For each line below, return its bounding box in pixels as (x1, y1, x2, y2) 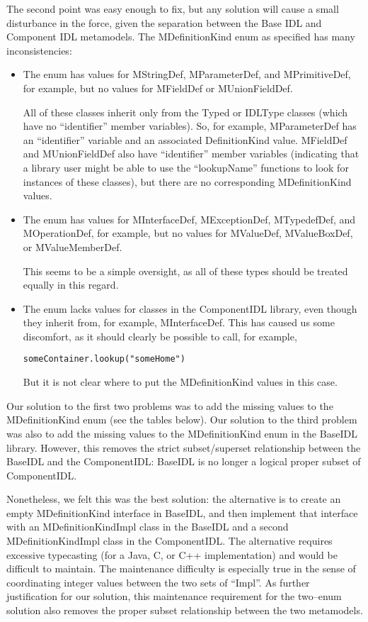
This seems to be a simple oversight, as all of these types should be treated (23, 263, 348, 278)
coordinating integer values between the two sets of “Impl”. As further (6, 574, 310, 589)
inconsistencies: (6, 43, 72, 57)
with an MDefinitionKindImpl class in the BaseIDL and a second (6, 519, 289, 534)
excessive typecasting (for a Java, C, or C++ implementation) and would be (6, 547, 338, 562)
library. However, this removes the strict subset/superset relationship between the (6, 440, 361, 455)
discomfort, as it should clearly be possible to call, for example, (23, 328, 297, 343)
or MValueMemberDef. (23, 239, 122, 254)
